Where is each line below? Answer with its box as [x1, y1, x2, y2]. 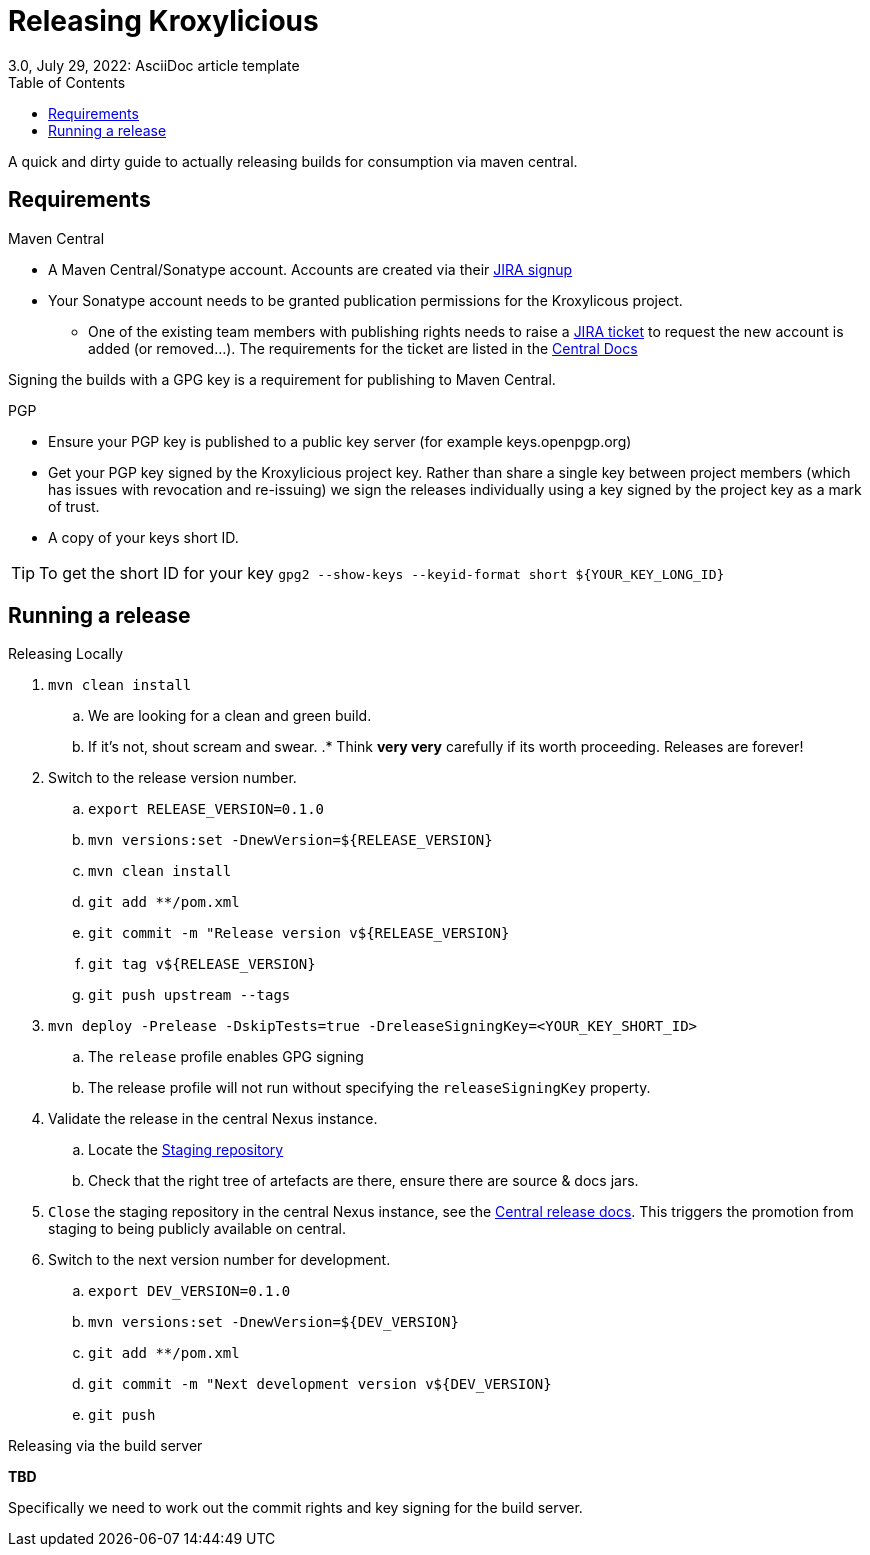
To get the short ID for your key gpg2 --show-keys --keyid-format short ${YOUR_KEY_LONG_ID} [39, 562, 725, 583]
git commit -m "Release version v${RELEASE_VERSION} [88, 925, 510, 942]
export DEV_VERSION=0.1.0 [88, 1283, 291, 1300]
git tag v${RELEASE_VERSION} [88, 956, 316, 973]
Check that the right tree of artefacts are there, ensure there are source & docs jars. [88, 1172, 639, 1190]
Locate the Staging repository [88, 1141, 284, 1159]
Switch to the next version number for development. [48, 1251, 391, 1269]
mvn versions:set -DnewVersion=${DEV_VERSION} [88, 1314, 459, 1331]
